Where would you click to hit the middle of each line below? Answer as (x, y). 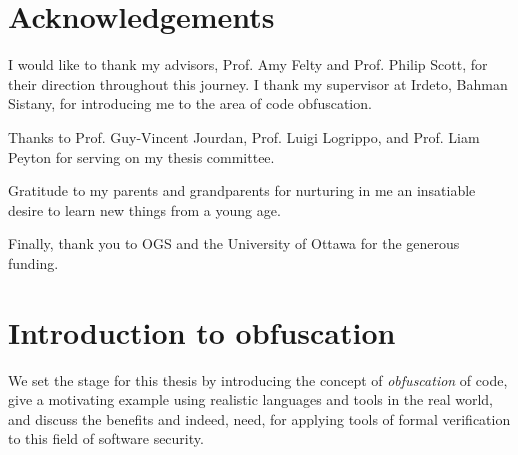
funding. (33, 262)
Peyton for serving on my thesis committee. (141, 156)
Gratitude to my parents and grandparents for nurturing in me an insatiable (242, 190)
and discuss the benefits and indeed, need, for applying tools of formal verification (259, 418)
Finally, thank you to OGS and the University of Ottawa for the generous (234, 243)
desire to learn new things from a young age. (144, 209)
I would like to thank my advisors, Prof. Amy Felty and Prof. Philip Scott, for (248, 64)
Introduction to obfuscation (202, 331)
